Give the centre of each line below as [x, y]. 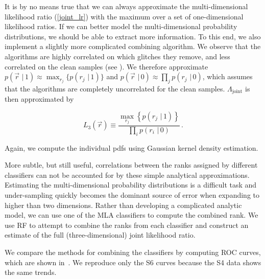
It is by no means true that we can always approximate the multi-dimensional [126, 6]
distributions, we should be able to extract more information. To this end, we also [133, 36]
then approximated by [39, 99]
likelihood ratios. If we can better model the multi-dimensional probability [121, 26]
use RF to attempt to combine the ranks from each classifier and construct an [127, 225]
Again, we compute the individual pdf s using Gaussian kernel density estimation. [131, 147]
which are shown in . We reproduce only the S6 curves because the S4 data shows [133, 262]
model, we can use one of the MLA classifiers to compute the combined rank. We [131, 215]
